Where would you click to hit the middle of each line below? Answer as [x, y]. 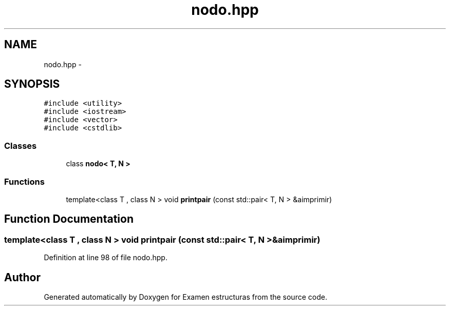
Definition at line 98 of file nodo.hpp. [106, 258]
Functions [24, 181]
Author [22, 277]
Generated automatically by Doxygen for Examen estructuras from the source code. [185, 297]
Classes [21, 146]
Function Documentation [69, 219]
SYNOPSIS [32, 84]
